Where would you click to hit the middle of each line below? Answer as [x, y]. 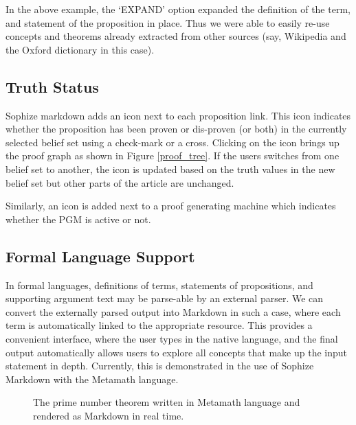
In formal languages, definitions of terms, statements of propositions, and [159, 285]
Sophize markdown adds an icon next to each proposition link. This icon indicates [178, 115]
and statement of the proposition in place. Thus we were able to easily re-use [168, 22]
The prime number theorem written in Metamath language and [167, 402]
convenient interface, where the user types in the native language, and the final [172, 338]
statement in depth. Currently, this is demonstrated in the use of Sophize [160, 366]
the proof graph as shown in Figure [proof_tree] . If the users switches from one [173, 156]
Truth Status [52, 86]
